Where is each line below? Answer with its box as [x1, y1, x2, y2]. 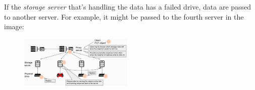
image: [4, 21, 24, 32]
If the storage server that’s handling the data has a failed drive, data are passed [4, 2, 251, 12]
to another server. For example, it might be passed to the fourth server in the [4, 11, 244, 22]
